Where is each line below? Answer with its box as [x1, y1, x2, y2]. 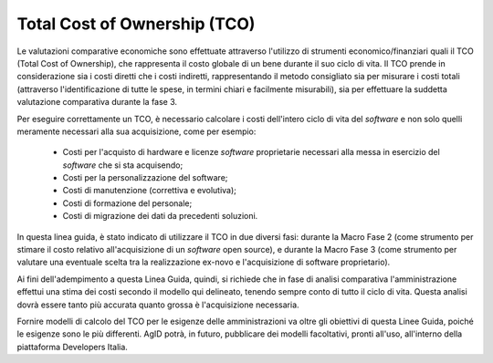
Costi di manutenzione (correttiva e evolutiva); [62, 185, 237, 196]
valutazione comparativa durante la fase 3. [16, 97, 178, 108]
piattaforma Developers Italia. [16, 341, 128, 352]
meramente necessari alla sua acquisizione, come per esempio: [16, 126, 257, 137]
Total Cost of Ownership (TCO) [16, 14, 256, 34]
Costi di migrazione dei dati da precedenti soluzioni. [62, 211, 258, 222]
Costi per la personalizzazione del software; [62, 172, 228, 183]
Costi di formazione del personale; [62, 197, 193, 209]
